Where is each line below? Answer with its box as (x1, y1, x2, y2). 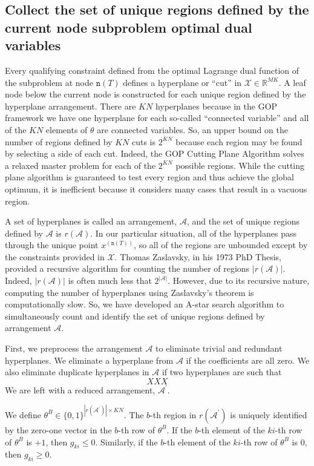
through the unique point (5, 238, 99, 251)
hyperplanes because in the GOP (155, 99, 278, 112)
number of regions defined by (5, 135, 113, 148)
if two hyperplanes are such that (162, 366, 282, 378)
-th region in (150, 408, 197, 421)
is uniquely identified (230, 408, 307, 421)
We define (5, 408, 41, 421)
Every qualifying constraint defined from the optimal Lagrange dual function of (5, 64, 299, 76)
